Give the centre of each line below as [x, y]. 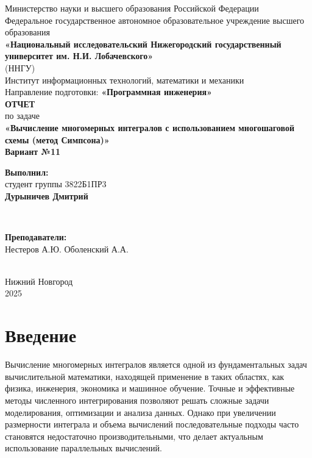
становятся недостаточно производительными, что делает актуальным [134, 436]
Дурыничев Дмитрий [47, 195]
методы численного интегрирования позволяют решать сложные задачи [137, 400]
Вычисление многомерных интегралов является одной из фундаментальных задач [156, 364]
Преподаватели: [36, 237]
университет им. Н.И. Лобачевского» [79, 56]
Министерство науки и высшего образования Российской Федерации [132, 8]
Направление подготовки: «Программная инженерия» [108, 92]
